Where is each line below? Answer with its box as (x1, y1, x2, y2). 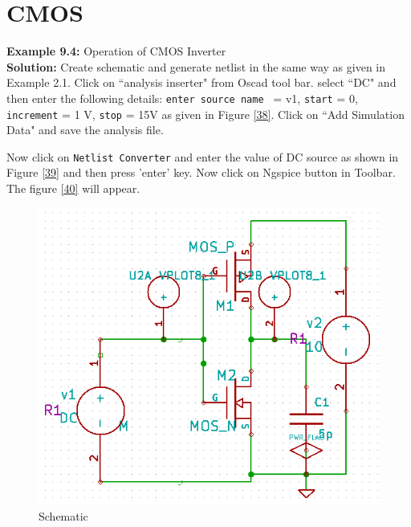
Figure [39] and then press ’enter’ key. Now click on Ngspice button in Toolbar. (6, 164, 396, 181)
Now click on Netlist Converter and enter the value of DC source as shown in (6, 148, 399, 165)
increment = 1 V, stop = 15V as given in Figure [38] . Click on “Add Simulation (6, 105, 405, 122)
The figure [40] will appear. (6, 180, 140, 197)
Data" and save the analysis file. (6, 121, 164, 138)
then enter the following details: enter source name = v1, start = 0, (6, 89, 358, 106)
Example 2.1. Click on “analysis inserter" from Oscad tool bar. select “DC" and (6, 74, 397, 91)
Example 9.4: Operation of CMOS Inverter (6, 43, 226, 59)
